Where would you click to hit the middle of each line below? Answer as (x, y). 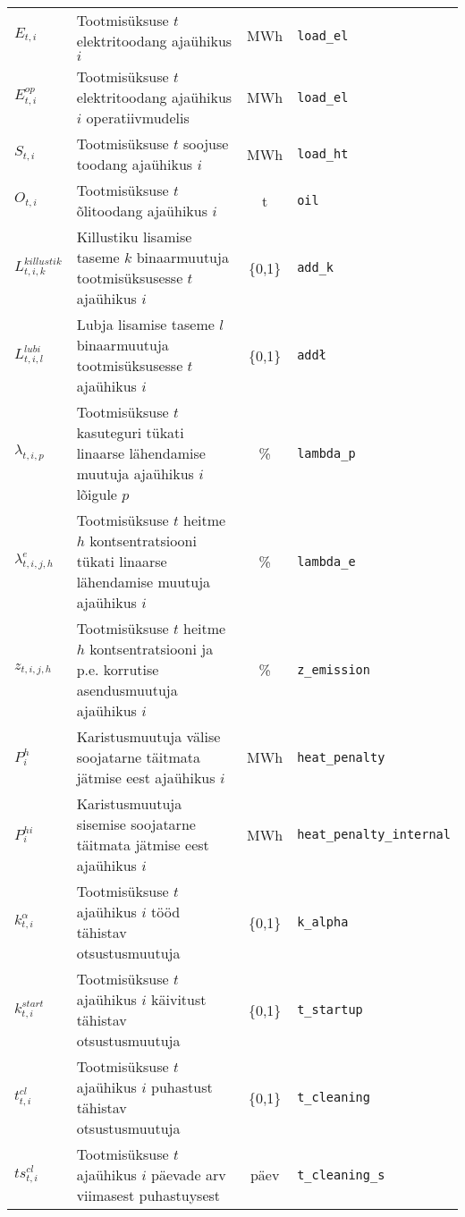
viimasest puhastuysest (148, 1195)
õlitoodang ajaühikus (142, 211)
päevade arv (189, 1175)
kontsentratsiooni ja (152, 649)
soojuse (206, 144)
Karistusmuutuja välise (148, 736)
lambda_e (326, 561)
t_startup (330, 1010)
